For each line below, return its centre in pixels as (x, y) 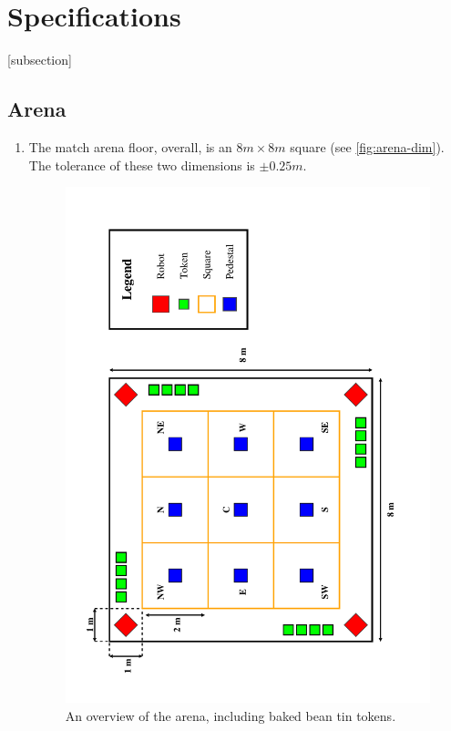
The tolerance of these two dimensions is (142, 165)
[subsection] (40, 60)
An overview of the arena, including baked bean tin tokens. (231, 715)
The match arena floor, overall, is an (130, 146)
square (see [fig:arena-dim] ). (367, 146)
